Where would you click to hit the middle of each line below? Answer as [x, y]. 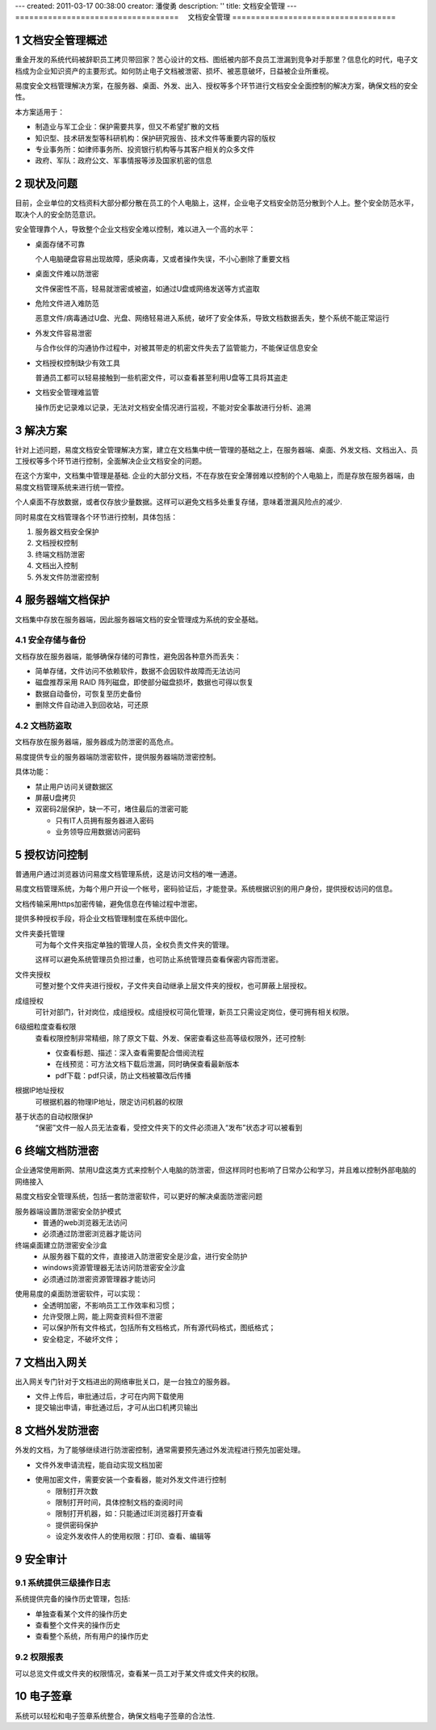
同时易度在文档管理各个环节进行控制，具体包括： [96, 516]
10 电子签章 [44, 1696]
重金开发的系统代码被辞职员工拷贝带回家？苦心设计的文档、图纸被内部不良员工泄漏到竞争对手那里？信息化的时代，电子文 [216, 60]
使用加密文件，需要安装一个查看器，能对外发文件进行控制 [130, 1480]
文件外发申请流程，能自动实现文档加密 [99, 1465]
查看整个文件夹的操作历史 [78, 1625]
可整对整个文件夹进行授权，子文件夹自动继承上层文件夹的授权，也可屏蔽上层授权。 [173, 986]
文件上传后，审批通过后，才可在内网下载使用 [109, 1396]
